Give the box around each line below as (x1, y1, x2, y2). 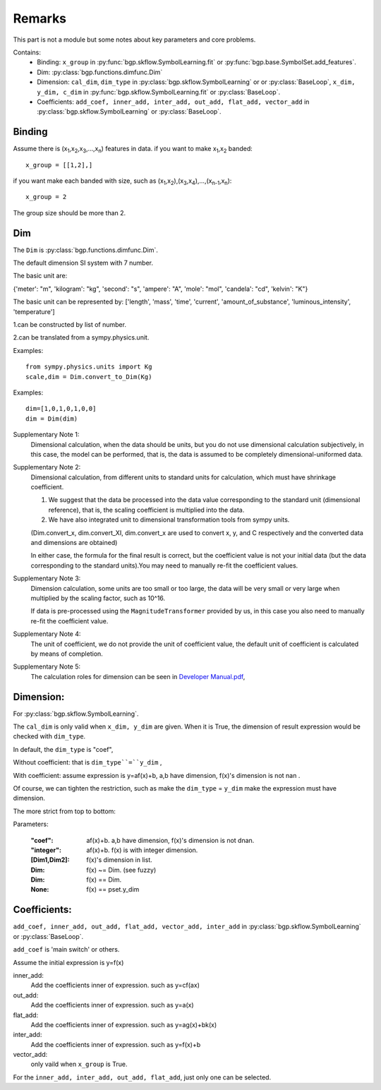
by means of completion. (30, 649, 104, 658)
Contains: (13, 48, 42, 56)
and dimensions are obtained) (30, 539, 118, 547)
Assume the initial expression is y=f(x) (13, 958, 124, 966)
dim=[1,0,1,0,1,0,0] (25, 405, 97, 413)
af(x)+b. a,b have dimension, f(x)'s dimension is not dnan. (86, 836, 255, 844)
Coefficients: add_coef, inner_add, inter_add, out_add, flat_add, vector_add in (37, 97, 310, 106)
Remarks (13, 11, 67, 26)
